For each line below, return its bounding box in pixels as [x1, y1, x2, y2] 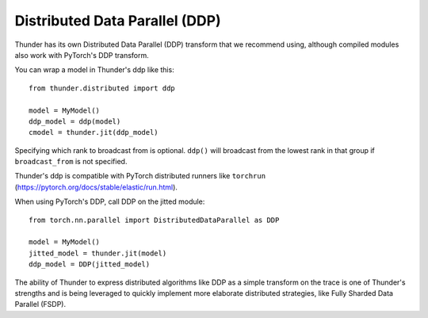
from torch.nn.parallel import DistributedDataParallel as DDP [29, 215, 280, 224]
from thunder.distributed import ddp [29, 83, 176, 93]
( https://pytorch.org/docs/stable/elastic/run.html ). [14, 182, 178, 192]
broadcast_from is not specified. [14, 157, 128, 167]
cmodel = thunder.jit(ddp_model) [29, 128, 159, 137]
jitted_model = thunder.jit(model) [29, 248, 167, 258]
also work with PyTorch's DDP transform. [14, 50, 150, 59]
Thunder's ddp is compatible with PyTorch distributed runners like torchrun [14, 171, 266, 181]
